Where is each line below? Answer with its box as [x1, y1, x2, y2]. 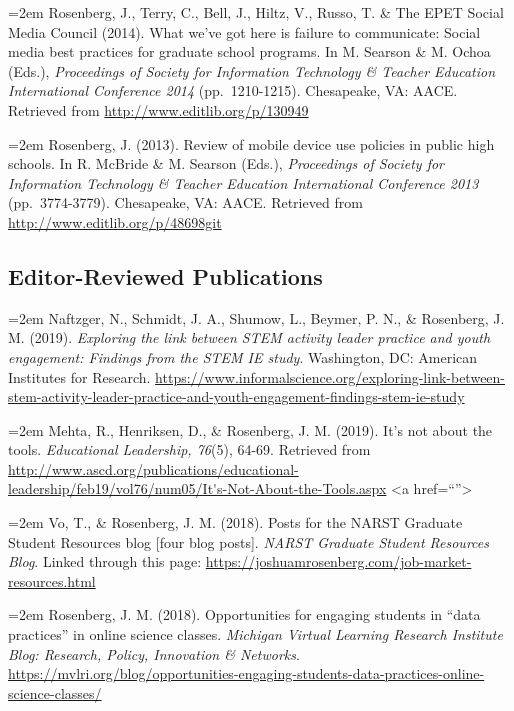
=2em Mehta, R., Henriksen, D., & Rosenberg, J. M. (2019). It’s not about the [8, 419, 493, 440]
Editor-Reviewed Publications [8, 260, 323, 291]
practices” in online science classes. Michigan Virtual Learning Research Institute [8, 624, 503, 645]
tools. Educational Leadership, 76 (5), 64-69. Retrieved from [8, 439, 371, 460]
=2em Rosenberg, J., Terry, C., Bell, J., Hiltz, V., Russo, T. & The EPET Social [8, 2, 504, 22]
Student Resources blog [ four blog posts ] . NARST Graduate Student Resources [8, 531, 489, 552]
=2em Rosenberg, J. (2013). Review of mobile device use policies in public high [8, 133, 495, 154]
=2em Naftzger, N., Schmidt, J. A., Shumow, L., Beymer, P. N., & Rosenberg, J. [8, 307, 505, 328]
